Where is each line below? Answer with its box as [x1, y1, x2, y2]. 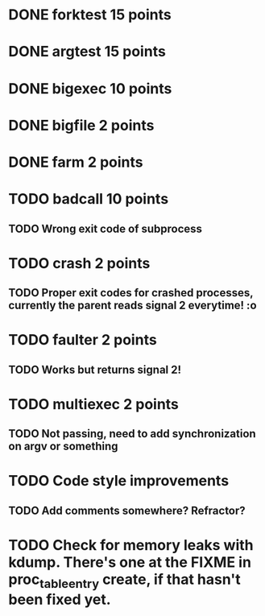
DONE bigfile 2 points [8, 116, 155, 134]
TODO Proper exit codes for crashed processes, [8, 286, 254, 300]
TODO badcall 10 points [8, 190, 169, 209]
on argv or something [8, 440, 118, 453]
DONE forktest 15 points [8, 6, 172, 24]
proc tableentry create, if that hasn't [8, 570, 242, 591]
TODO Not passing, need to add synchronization [8, 427, 256, 440]
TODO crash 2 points [8, 254, 151, 272]
